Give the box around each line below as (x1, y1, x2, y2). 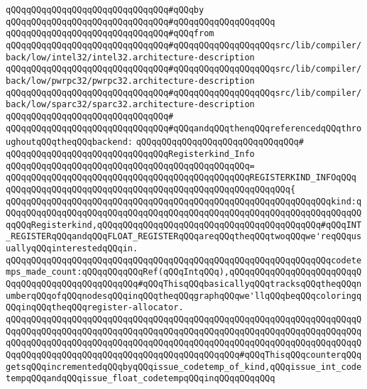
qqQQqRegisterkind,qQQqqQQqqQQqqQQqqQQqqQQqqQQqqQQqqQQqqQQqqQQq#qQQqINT (6, 219, 362, 230)
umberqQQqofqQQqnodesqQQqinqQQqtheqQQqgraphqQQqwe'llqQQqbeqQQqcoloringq (6, 290, 362, 301)
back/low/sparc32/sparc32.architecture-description (6, 99, 255, 110)
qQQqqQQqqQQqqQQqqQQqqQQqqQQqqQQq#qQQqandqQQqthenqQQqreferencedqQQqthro (6, 123, 362, 133)
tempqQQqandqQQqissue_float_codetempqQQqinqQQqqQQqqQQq (6, 373, 275, 384)
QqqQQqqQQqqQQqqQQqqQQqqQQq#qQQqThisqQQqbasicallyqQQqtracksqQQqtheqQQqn (6, 279, 362, 290)
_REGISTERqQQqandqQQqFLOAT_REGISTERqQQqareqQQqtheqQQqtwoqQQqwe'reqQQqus (6, 231, 362, 242)
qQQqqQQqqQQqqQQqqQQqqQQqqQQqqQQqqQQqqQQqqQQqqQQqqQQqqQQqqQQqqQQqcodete (6, 255, 362, 265)
